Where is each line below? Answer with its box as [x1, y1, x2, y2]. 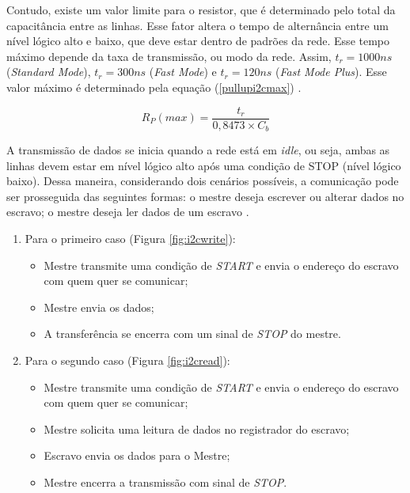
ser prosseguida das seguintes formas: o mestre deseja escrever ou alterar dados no [6, 188, 404, 204]
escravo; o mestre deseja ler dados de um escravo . [6, 203, 249, 220]
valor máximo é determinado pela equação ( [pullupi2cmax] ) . [6, 78, 302, 95]
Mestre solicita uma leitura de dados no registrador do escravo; [44, 420, 350, 437]
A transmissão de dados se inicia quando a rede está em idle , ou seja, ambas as [6, 142, 390, 158]
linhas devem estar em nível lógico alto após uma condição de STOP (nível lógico [6, 157, 401, 173]
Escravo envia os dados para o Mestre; [44, 447, 230, 464]
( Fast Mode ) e [149, 63, 217, 80]
